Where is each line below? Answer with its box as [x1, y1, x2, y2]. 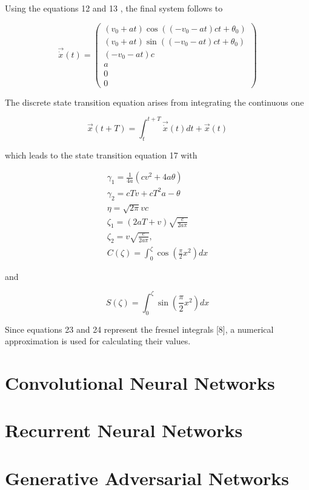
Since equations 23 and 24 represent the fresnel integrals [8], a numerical [5, 322, 274, 335]
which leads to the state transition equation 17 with [5, 148, 198, 161]
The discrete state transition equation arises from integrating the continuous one [5, 95, 304, 108]
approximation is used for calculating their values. [5, 335, 191, 347]
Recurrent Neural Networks [5, 418, 243, 443]
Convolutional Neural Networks [5, 370, 275, 395]
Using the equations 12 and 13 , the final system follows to [5, 2, 223, 14]
